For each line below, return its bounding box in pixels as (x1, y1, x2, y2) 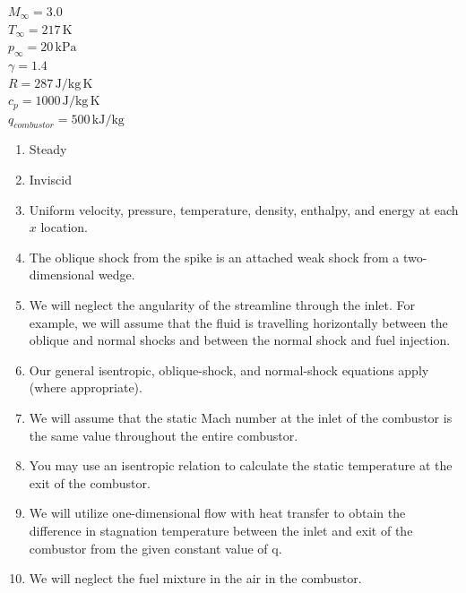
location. (40, 218, 88, 236)
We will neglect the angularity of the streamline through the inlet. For (29, 295, 415, 314)
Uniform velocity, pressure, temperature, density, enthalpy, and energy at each (29, 200, 459, 219)
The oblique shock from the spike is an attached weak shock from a (29, 247, 400, 266)
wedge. (98, 265, 135, 284)
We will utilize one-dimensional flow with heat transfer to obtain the (29, 503, 406, 522)
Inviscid (29, 170, 72, 189)
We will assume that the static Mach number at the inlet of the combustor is (29, 408, 453, 426)
